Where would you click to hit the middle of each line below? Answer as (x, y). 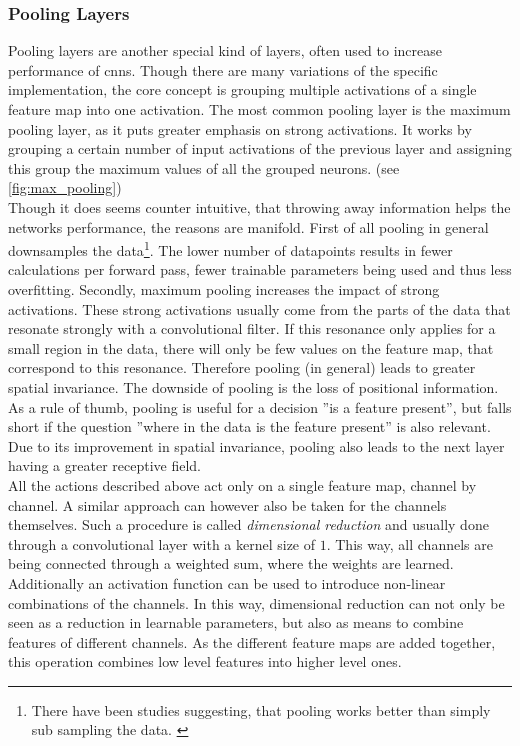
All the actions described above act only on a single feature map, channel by (242, 484)
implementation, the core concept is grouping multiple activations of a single (242, 89)
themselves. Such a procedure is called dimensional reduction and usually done (248, 524)
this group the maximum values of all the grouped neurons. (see (204, 167)
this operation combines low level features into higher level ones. (205, 661)
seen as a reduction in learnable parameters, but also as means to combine (236, 622)
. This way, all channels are (409, 543)
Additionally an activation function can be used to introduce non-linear (227, 582)
